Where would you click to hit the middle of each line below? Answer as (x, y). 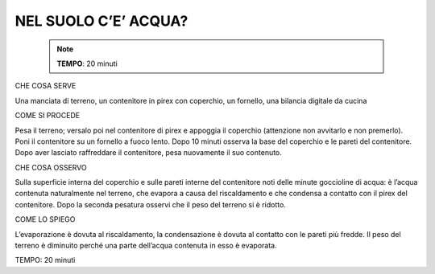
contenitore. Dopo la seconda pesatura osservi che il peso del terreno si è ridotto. (150, 204)
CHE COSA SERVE (46, 86)
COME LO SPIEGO (45, 219)
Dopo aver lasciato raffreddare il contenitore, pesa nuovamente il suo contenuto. (148, 153)
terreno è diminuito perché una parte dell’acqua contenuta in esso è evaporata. (146, 246)
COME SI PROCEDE (48, 116)
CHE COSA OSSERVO (51, 167)
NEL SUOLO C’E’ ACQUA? (101, 21)
